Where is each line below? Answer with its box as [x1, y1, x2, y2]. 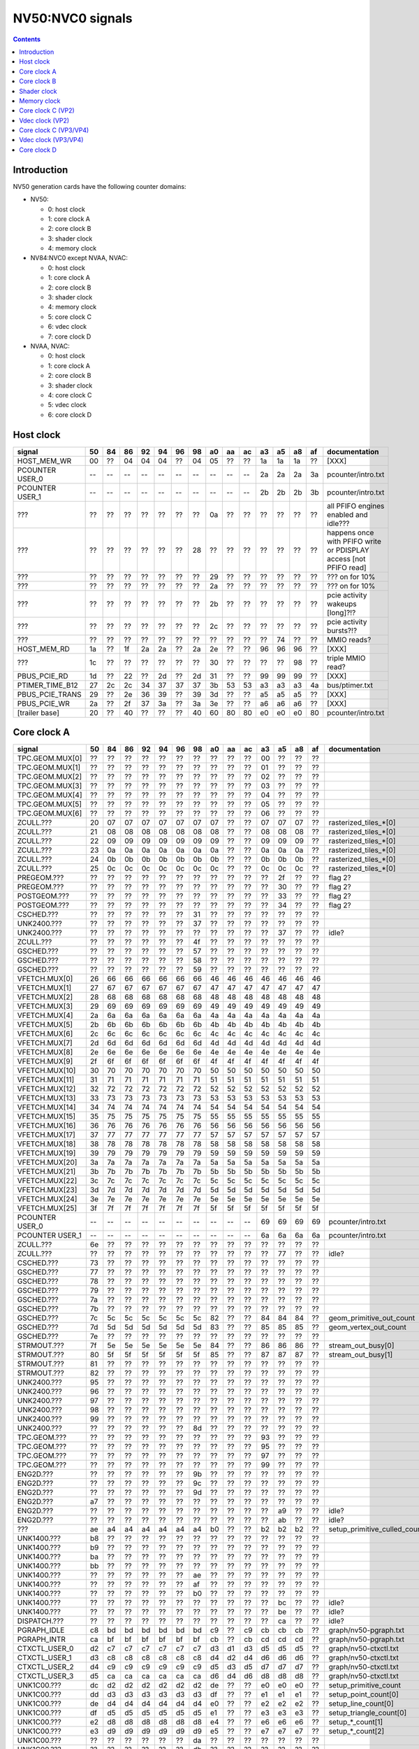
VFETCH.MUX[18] [17, 1139, 76, 1149]
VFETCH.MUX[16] [17, 1121, 76, 1131]
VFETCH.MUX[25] [17, 1203, 78, 1213]
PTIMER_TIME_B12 [17, 680, 78, 690]
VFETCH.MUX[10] [17, 1065, 76, 1075]
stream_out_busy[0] [328, 1340, 395, 1350]
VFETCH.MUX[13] [17, 1093, 76, 1103]
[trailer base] [17, 707, 59, 717]
